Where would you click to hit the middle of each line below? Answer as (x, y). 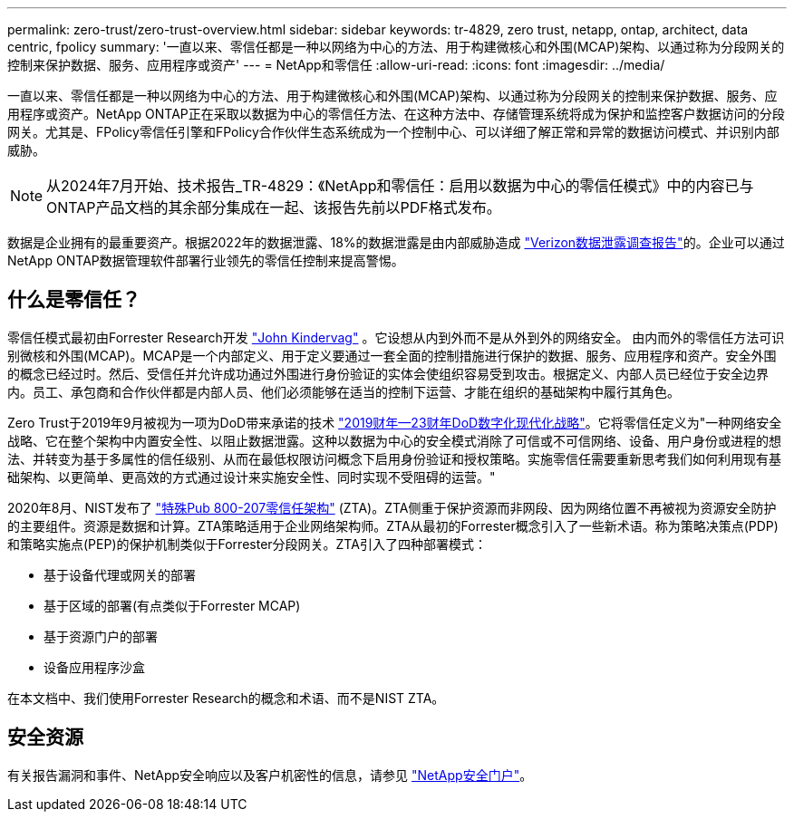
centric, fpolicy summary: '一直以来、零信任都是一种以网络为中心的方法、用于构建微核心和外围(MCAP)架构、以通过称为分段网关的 (396, 47)
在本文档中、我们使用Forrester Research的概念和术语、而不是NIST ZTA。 (226, 698)
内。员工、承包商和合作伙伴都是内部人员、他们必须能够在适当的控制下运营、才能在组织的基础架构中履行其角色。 (344, 391)
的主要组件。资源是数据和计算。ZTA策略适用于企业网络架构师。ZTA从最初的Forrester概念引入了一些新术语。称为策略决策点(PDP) (393, 525)
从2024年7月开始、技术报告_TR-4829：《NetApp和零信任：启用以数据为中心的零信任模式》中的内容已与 (400, 186)
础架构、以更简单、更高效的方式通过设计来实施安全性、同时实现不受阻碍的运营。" (252, 477)
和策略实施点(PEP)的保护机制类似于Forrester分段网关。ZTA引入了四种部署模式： (247, 544)
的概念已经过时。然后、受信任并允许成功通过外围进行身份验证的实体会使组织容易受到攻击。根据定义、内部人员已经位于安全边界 (388, 373)
